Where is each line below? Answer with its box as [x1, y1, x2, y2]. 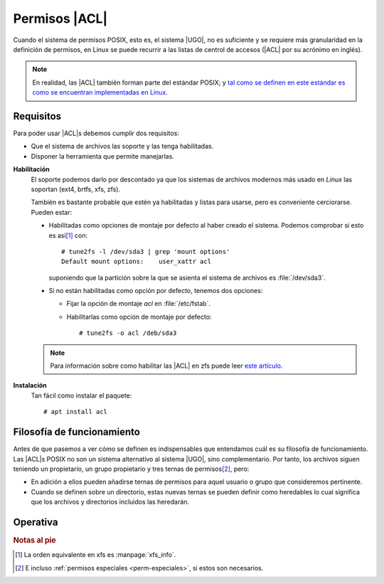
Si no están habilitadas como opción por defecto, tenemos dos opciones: [48, 287, 263, 295]
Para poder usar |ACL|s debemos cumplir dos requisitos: [13, 129, 179, 138]
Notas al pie [13, 535, 56, 545]
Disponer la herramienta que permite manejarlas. [31, 152, 174, 160]
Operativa [13, 516, 58, 528]
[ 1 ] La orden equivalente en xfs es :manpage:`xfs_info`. [15, 551, 176, 559]
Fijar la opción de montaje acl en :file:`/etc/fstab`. [66, 299, 211, 308]
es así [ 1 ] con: [48, 231, 88, 240]
